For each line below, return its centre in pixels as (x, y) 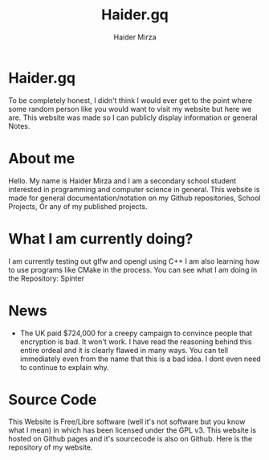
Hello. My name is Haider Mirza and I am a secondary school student (122, 181)
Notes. (19, 125)
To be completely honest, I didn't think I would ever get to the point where (130, 100)
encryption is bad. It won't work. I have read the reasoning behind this (136, 341)
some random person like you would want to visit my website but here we (130, 109)
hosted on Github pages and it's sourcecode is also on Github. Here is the (130, 439)
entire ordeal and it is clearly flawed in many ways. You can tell (124, 350)
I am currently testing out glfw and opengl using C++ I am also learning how (134, 261)
